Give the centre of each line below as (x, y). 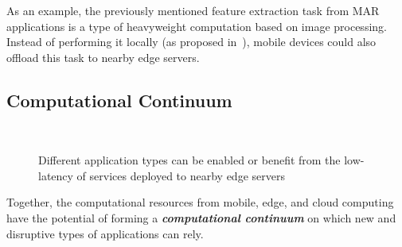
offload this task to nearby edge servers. (103, 57)
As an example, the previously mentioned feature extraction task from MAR (193, 10)
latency (56, 175)
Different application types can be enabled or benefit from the (189, 160)
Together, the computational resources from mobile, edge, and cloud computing (200, 202)
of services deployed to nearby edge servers (181, 175)
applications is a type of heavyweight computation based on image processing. (197, 26)
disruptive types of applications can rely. (105, 233)
